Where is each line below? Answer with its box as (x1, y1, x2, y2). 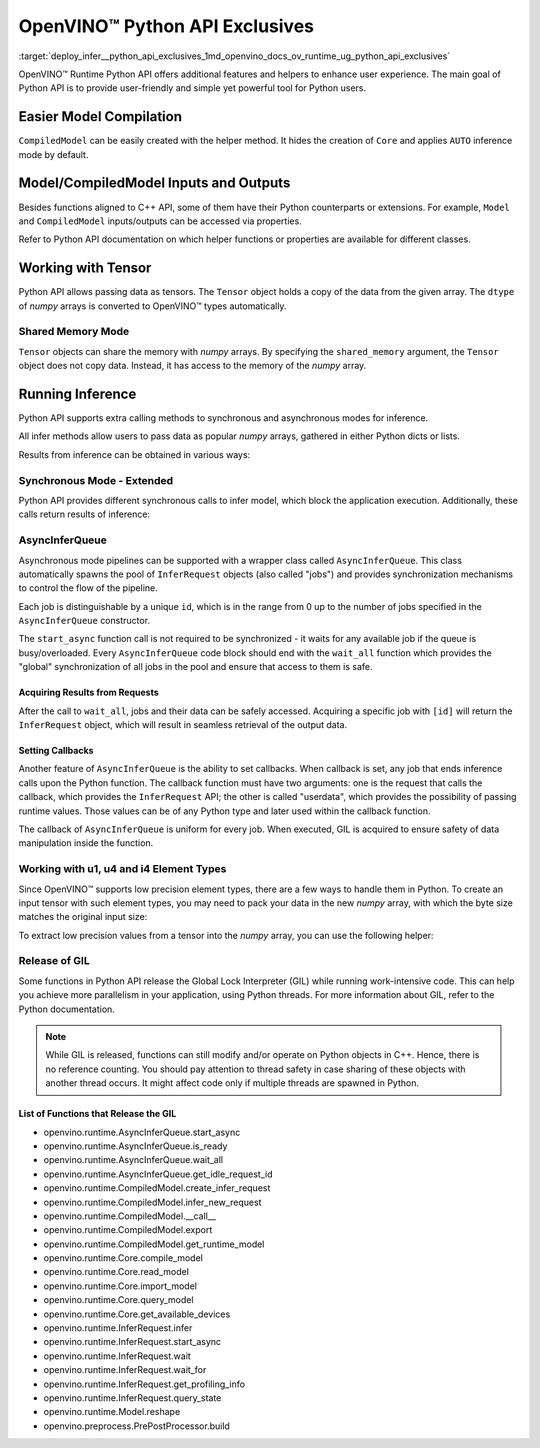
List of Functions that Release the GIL (18, 1108, 177, 1120)
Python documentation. (18, 1003, 115, 1015)
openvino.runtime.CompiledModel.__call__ (43, 1210, 217, 1222)
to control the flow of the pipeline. (18, 582, 159, 594)
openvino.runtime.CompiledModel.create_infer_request (43, 1182, 271, 1194)
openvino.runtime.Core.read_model (43, 1266, 190, 1278)
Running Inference (18, 385, 137, 402)
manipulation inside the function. (18, 837, 154, 849)
